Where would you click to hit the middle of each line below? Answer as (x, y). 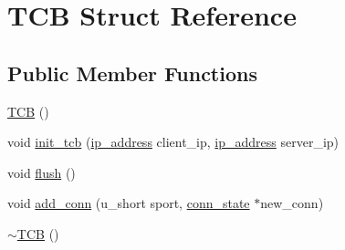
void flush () (42, 172)
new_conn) (292, 203)
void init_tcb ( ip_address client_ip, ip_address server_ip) (173, 142)
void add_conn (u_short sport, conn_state (129, 203)
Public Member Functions (132, 73)
